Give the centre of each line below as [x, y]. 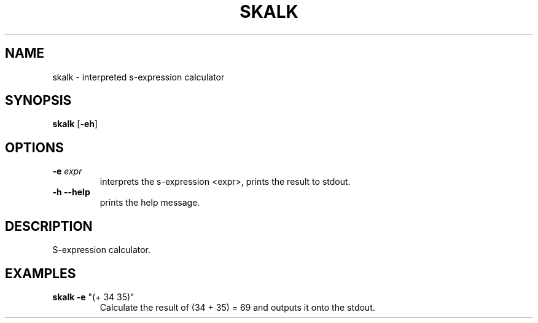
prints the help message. [150, 203]
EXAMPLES [41, 273]
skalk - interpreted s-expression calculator [138, 77]
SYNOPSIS [38, 101]
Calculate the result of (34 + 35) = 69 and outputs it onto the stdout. [237, 307]
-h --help [71, 192]
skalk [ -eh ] [75, 124]
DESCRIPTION [49, 226]
